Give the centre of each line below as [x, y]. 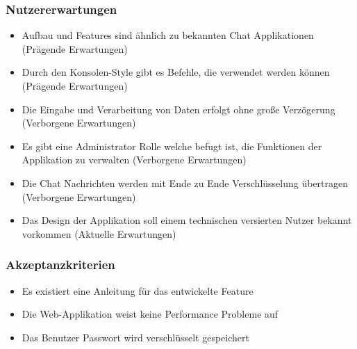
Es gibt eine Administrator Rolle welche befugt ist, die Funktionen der [172, 146]
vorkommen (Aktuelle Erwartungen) [99, 233]
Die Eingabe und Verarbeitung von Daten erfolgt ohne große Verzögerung [178, 109]
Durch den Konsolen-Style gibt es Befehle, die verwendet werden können [176, 72]
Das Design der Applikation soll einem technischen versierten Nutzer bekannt [187, 220]
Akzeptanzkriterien [60, 265]
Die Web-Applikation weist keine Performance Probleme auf [150, 314]
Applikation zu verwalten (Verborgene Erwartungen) [134, 160]
